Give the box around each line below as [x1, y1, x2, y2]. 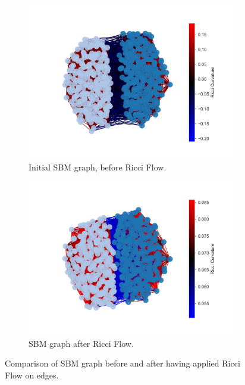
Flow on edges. [5, 368, 59, 381]
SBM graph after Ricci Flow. [29, 337, 134, 349]
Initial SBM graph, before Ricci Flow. [29, 160, 167, 173]
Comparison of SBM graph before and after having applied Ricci [5, 357, 240, 370]
